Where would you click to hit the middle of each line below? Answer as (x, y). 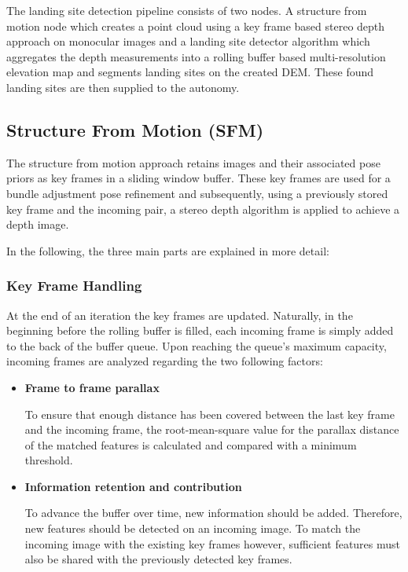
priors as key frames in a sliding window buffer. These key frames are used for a (198, 178)
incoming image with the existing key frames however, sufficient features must (213, 543)
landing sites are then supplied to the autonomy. (123, 87)
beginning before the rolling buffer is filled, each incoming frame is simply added (200, 330)
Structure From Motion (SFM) (135, 129)
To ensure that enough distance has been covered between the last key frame (210, 414)
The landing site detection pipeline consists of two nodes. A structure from (187, 10)
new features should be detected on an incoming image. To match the (193, 528)
